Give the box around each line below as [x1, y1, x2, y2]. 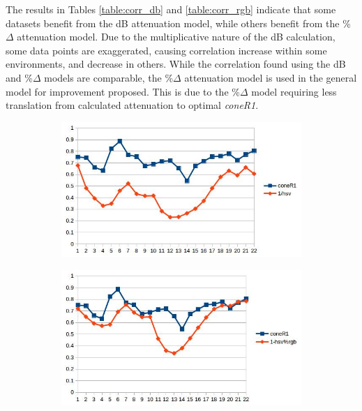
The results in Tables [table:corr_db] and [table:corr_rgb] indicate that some [6, 2, 336, 16]
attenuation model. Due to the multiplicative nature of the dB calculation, [17, 29, 335, 44]
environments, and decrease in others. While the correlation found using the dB [6, 57, 346, 71]
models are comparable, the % [44, 70, 174, 84]
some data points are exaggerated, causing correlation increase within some [6, 43, 327, 57]
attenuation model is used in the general [184, 70, 357, 84]
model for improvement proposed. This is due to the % [6, 84, 240, 98]
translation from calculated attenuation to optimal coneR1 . [6, 98, 259, 112]
